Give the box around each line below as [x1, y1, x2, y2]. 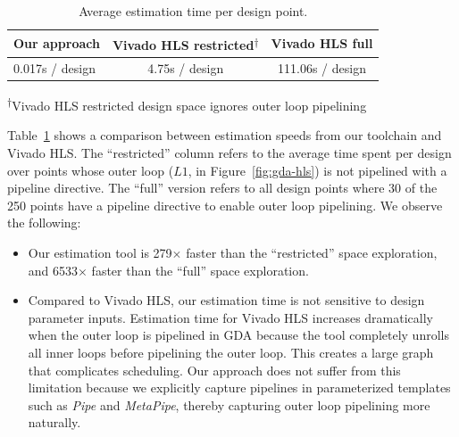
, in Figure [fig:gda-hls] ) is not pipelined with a [188, 161, 447, 179]
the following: [7, 213, 81, 232]
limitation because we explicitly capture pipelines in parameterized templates [28, 378, 451, 397]
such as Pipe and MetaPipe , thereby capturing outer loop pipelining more [28, 395, 430, 414]
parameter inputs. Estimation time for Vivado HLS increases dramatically [28, 308, 433, 326]
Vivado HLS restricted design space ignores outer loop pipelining [12, 95, 367, 114]
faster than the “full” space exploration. [91, 260, 309, 279]
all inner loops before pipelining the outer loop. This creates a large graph [28, 342, 434, 361]
